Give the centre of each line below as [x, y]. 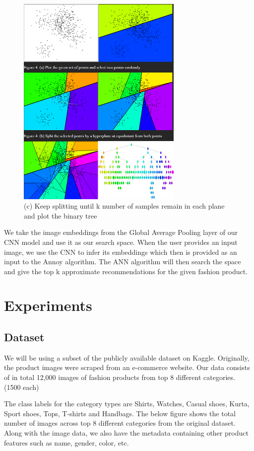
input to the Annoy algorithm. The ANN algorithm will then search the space [123, 262]
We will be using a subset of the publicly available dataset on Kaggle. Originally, [127, 357]
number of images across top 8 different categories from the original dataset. [120, 423]
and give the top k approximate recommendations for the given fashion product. [126, 271]
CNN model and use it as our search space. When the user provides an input [121, 242]
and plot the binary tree [61, 215]
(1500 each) [22, 387]
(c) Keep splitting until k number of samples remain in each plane [124, 206]
